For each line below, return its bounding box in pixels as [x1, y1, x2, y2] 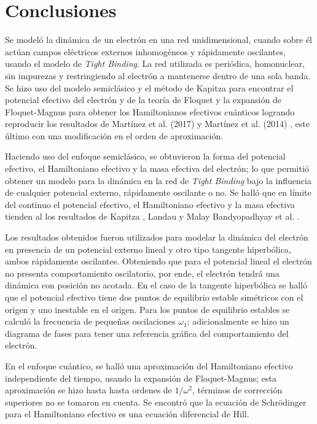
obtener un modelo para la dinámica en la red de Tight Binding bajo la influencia [5, 174, 311, 187]
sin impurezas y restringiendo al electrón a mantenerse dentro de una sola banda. [5, 69, 311, 82]
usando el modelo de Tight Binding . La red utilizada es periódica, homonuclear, [5, 57, 305, 70]
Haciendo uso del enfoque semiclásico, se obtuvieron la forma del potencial [5, 150, 286, 163]
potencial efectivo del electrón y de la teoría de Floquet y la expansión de [5, 93, 281, 106]
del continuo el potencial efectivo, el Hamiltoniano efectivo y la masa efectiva [5, 198, 295, 210]
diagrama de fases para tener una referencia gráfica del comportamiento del [5, 326, 289, 339]
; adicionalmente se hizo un [187, 315, 289, 328]
